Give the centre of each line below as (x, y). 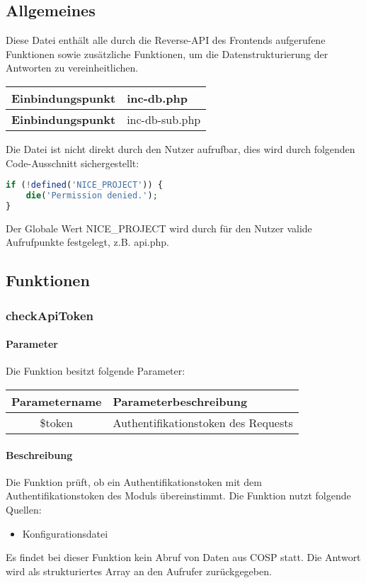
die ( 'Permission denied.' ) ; (92, 196)
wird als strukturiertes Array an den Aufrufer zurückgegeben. (139, 571)
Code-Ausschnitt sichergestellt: (73, 163)
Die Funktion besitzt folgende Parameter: (96, 371)
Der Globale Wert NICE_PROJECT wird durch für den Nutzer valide (159, 228)
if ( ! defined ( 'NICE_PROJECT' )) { (84, 185)
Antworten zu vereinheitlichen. (72, 68)
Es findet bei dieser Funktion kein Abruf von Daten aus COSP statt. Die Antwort (183, 557)
